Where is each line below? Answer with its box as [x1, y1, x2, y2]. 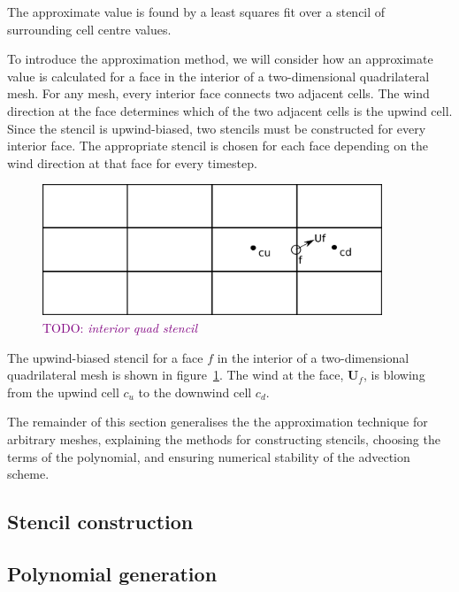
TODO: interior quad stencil [42, 319, 197, 337]
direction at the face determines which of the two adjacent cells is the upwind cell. [7, 101, 453, 119]
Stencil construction [7, 508, 194, 535]
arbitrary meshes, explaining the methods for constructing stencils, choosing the [7, 430, 440, 449]
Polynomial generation [7, 559, 218, 587]
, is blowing [363, 365, 425, 384]
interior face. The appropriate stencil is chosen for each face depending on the [7, 136, 429, 155]
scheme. [7, 465, 50, 483]
